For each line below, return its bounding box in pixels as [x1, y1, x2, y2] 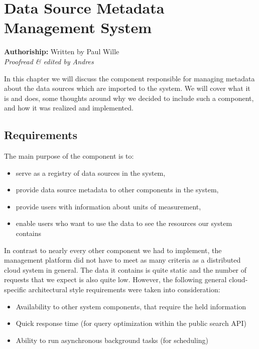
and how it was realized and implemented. [4, 102, 134, 113]
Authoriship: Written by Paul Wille [4, 46, 119, 57]
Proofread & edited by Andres [4, 56, 94, 66]
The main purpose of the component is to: [4, 151, 134, 161]
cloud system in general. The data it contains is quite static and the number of [4, 264, 247, 275]
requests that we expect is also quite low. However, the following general [4, 274, 227, 285]
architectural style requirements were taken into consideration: [28, 284, 220, 295]
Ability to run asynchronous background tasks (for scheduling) [16, 334, 209, 345]
